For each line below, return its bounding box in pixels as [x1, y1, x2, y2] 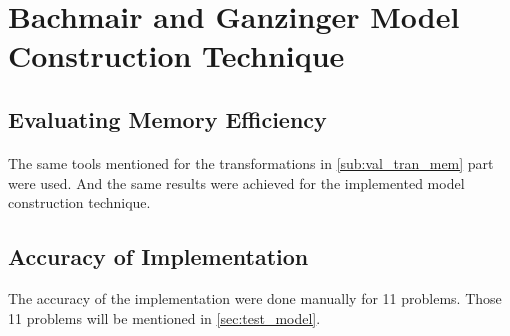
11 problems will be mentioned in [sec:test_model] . [8, 307, 321, 328]
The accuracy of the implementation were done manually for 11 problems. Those [8, 287, 502, 308]
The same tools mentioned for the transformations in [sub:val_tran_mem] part [8, 152, 494, 173]
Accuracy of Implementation [8, 241, 309, 272]
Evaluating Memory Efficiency [8, 103, 327, 134]
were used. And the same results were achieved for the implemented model [8, 172, 465, 193]
